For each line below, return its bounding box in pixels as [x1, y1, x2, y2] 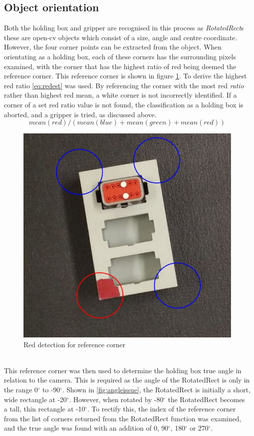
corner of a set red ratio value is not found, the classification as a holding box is [4, 99, 244, 109]
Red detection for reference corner [23, 339, 126, 349]
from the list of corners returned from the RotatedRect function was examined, [4, 413, 241, 423]
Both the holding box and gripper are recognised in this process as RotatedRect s [4, 23, 244, 33]
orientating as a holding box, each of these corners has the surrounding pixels [4, 51, 236, 61]
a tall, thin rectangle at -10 [4, 404, 85, 414]
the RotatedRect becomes [168, 394, 245, 404]
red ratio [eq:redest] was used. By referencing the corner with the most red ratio [4, 80, 244, 90]
